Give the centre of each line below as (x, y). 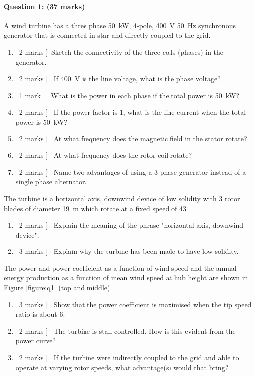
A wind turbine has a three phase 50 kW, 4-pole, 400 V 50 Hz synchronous (120, 25)
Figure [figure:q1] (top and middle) (57, 288)
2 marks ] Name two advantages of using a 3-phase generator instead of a (132, 172)
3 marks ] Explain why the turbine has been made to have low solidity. (129, 251)
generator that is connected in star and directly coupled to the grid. (107, 35)
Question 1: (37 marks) (44, 6)
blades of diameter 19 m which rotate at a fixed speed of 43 (95, 208)
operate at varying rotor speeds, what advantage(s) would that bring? (122, 367)
